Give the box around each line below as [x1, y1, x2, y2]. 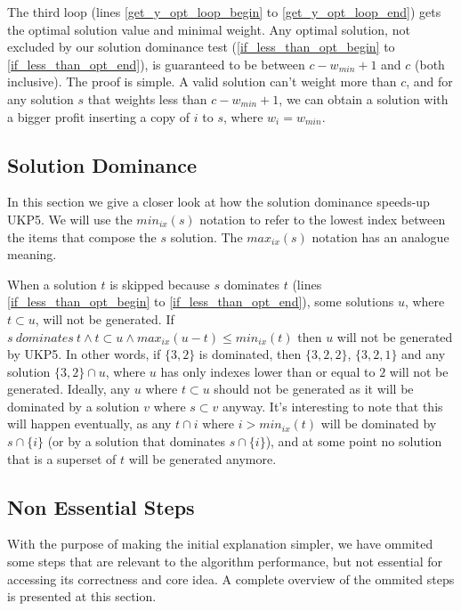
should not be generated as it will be [214, 379, 414, 398]
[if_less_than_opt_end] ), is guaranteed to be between [7, 54, 305, 73]
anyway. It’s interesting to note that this [222, 396, 443, 415]
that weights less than [87, 89, 207, 108]
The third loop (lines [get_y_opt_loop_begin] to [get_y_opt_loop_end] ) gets [7, 3, 441, 20]
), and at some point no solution [265, 432, 442, 451]
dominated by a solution [7, 396, 140, 415]
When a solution [7, 274, 97, 293]
